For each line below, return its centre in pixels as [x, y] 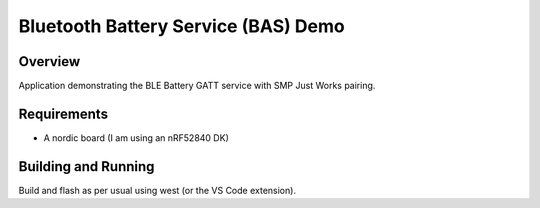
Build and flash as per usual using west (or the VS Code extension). [157, 190]
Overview [49, 61]
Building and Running [86, 166]
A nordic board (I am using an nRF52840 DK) [136, 137]
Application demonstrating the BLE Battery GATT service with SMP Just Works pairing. [197, 86]
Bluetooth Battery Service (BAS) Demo [181, 26]
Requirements [63, 113]
